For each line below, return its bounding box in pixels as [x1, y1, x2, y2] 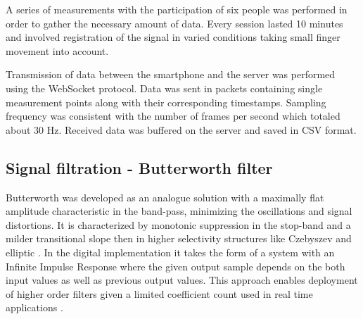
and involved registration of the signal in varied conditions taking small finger [6, 30, 340, 44]
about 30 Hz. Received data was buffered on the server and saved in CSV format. [6, 122, 357, 137]
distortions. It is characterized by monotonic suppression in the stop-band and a [6, 217, 351, 232]
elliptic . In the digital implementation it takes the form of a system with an [6, 244, 335, 259]
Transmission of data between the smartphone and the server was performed [6, 67, 336, 82]
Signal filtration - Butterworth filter [6, 156, 273, 178]
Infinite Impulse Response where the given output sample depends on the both [6, 258, 345, 273]
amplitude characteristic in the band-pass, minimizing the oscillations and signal [6, 204, 352, 218]
